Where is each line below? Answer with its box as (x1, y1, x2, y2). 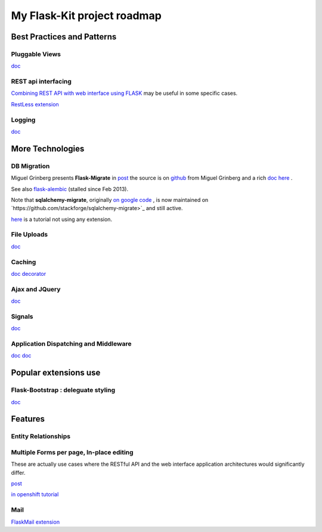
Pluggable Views (11, 50, 61, 58)
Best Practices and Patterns (11, 32, 117, 42)
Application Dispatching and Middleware (11, 340, 132, 348)
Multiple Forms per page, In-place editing (11, 448, 134, 456)
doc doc (11, 352, 32, 359)
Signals (11, 312, 33, 321)
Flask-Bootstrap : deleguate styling (11, 386, 116, 394)
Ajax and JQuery (11, 285, 61, 293)
